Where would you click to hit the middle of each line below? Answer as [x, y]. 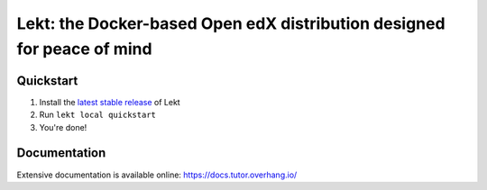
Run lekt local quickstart [98, 115]
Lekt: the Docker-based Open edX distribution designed [231, 23]
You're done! [63, 127]
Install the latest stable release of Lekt [110, 102]
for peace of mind [84, 49]
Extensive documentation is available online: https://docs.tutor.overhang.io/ [157, 175]
